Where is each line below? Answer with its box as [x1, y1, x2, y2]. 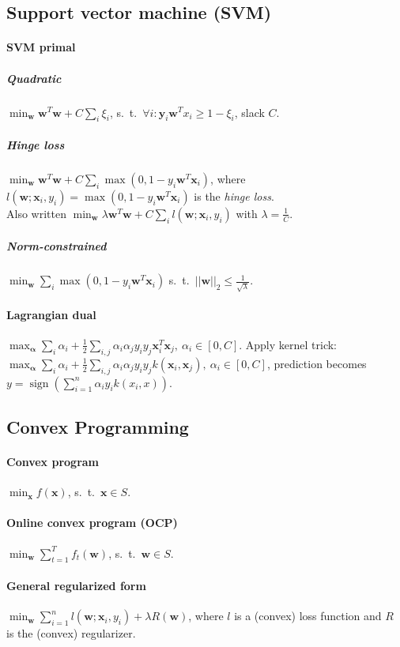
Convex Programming [6, 414, 189, 438]
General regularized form [6, 577, 146, 593]
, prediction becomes [266, 355, 367, 371]
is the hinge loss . [194, 187, 274, 204]
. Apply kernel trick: [239, 336, 337, 352]
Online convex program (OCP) [6, 514, 178, 531]
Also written [6, 205, 66, 221]
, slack [234, 103, 265, 120]
